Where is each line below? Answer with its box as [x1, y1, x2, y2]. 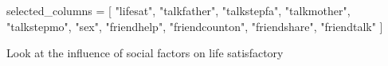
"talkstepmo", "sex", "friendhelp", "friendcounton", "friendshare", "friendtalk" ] [6, 17, 383, 34]
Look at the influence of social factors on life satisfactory [6, 45, 284, 61]
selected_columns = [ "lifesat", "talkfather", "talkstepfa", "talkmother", [6, 2, 351, 18]
